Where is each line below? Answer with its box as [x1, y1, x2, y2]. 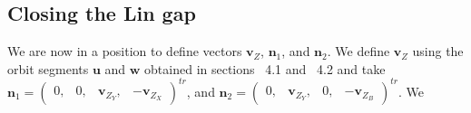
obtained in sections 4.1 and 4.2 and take [144, 59, 386, 78]
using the [412, 42, 464, 61]
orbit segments [7, 59, 89, 78]
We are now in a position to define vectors [7, 42, 242, 61]
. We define [327, 42, 390, 61]
